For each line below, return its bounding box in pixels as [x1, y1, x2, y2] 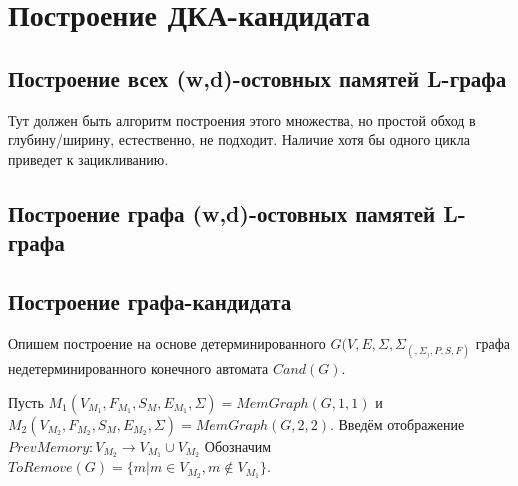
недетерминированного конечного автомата [8, 357, 269, 378]
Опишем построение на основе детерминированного [8, 332, 326, 353]
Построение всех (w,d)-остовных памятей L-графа [8, 62, 507, 93]
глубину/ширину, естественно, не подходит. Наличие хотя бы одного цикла [8, 129, 470, 150]
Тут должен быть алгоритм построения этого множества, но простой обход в [8, 109, 476, 130]
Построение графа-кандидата [8, 285, 292, 316]
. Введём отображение [329, 413, 465, 434]
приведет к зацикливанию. [8, 148, 169, 169]
